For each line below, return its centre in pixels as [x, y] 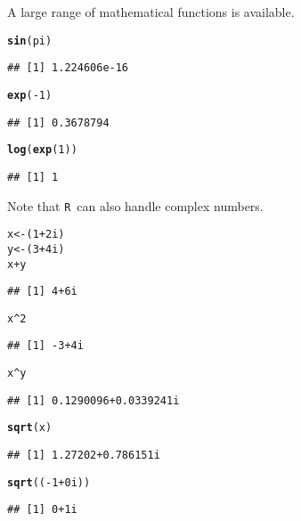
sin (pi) [30, 41]
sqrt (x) [30, 428]
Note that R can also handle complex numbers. [135, 205]
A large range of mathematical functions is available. [151, 12]
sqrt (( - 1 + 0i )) [49, 482]
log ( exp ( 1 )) [42, 150]
